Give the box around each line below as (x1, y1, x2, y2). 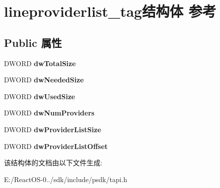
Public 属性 (4, 35, 62, 50)
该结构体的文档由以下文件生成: (4, 157, 102, 168)
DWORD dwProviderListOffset (4, 141, 108, 151)
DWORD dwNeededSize (4, 75, 84, 85)
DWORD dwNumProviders (4, 108, 94, 118)
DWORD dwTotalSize (4, 58, 76, 68)
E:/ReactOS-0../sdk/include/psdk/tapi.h (4, 174, 127, 184)
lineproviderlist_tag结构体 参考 (4, 1, 217, 21)
